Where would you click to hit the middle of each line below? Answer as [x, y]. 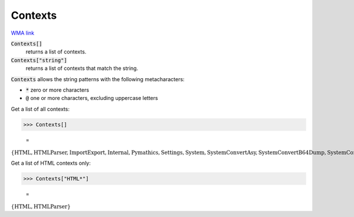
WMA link [23, 33]
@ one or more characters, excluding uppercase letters [92, 98]
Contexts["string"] [39, 60]
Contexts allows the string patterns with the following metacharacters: [98, 79]
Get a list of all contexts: [40, 109]
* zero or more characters [58, 90]
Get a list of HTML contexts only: [51, 163]
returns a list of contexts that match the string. [82, 68]
